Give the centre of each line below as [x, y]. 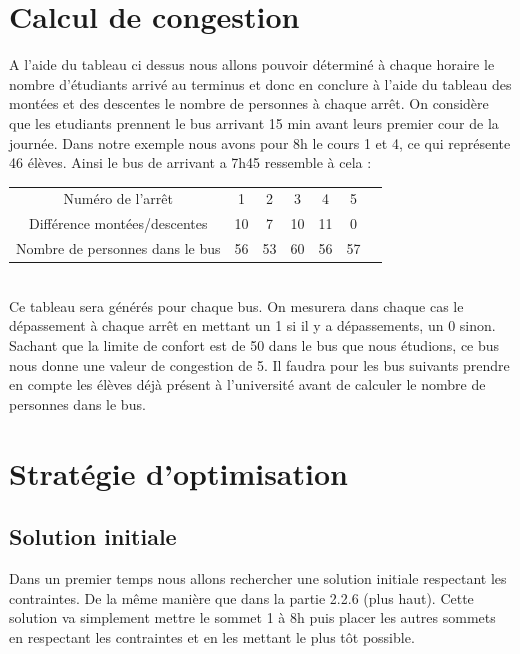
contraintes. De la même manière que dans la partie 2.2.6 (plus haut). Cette [241, 597]
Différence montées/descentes [118, 223]
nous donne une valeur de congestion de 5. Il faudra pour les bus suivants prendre [259, 364]
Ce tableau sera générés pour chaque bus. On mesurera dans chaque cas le [236, 305]
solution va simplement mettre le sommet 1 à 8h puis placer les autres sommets [252, 617]
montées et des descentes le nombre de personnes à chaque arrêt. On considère [249, 103]
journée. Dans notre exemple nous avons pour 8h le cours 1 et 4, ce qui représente [260, 142]
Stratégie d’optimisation [178, 472]
